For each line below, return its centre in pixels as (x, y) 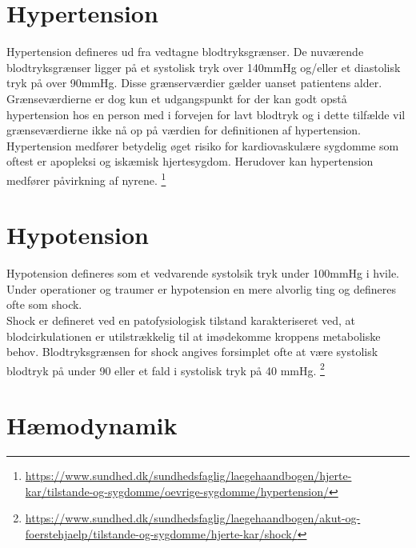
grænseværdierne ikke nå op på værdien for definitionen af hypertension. (184, 130)
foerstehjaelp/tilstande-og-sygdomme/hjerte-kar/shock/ (161, 533)
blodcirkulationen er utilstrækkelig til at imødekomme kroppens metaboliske (194, 336)
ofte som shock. (44, 304)
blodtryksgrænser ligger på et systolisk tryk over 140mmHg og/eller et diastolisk (204, 67)
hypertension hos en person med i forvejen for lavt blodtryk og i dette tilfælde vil (206, 114)
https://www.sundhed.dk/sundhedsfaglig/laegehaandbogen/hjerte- (188, 476)
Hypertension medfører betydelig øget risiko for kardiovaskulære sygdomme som (203, 145)
